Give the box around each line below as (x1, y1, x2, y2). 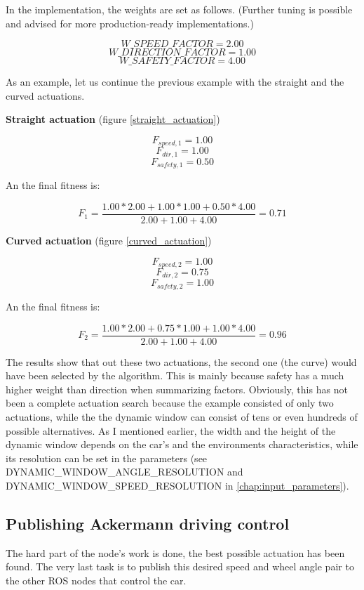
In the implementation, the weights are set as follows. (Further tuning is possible (6, 2, 353, 16)
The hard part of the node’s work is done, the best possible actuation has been (6, 545, 345, 560)
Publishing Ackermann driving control (6, 512, 290, 534)
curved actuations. (6, 88, 85, 103)
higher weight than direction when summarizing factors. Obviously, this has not (6, 381, 348, 396)
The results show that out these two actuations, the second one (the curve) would (6, 354, 357, 369)
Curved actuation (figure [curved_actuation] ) (6, 232, 212, 247)
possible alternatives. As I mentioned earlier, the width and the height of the (6, 423, 336, 438)
